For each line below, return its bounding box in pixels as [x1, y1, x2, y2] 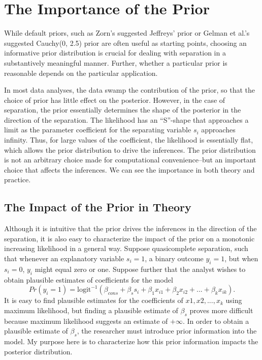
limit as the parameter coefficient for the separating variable [4, 124, 191, 135]
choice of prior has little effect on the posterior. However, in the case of [4, 94, 225, 105]
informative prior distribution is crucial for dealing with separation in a [4, 47, 226, 58]
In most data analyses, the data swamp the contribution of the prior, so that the [4, 85, 255, 95]
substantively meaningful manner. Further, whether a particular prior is [4, 57, 227, 68]
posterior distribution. [4, 346, 73, 356]
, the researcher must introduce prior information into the [77, 325, 257, 336]
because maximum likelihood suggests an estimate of [4, 315, 168, 326]
